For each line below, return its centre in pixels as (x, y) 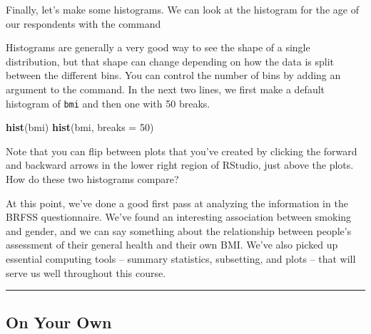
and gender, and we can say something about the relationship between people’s (179, 230)
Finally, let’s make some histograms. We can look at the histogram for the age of (182, 9)
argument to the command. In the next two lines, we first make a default (166, 89)
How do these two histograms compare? (92, 179)
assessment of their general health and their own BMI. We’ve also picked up (172, 245)
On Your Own (59, 322)
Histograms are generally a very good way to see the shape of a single (158, 47)
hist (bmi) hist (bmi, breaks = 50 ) (80, 127)
